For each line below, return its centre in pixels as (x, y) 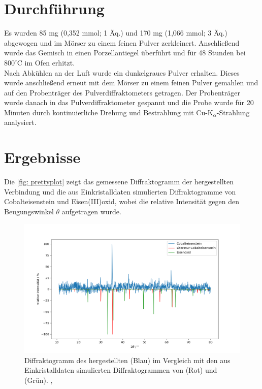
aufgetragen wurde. (91, 211)
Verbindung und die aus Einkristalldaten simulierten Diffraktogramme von (120, 191)
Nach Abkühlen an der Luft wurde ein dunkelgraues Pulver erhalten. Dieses (122, 72)
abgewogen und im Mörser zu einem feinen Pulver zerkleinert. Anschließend (122, 42)
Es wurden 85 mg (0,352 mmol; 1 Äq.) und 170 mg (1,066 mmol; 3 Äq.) (116, 33)
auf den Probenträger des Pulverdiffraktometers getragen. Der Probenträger (122, 92)
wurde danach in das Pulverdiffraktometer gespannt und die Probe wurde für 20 (129, 102)
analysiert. (20, 122)
